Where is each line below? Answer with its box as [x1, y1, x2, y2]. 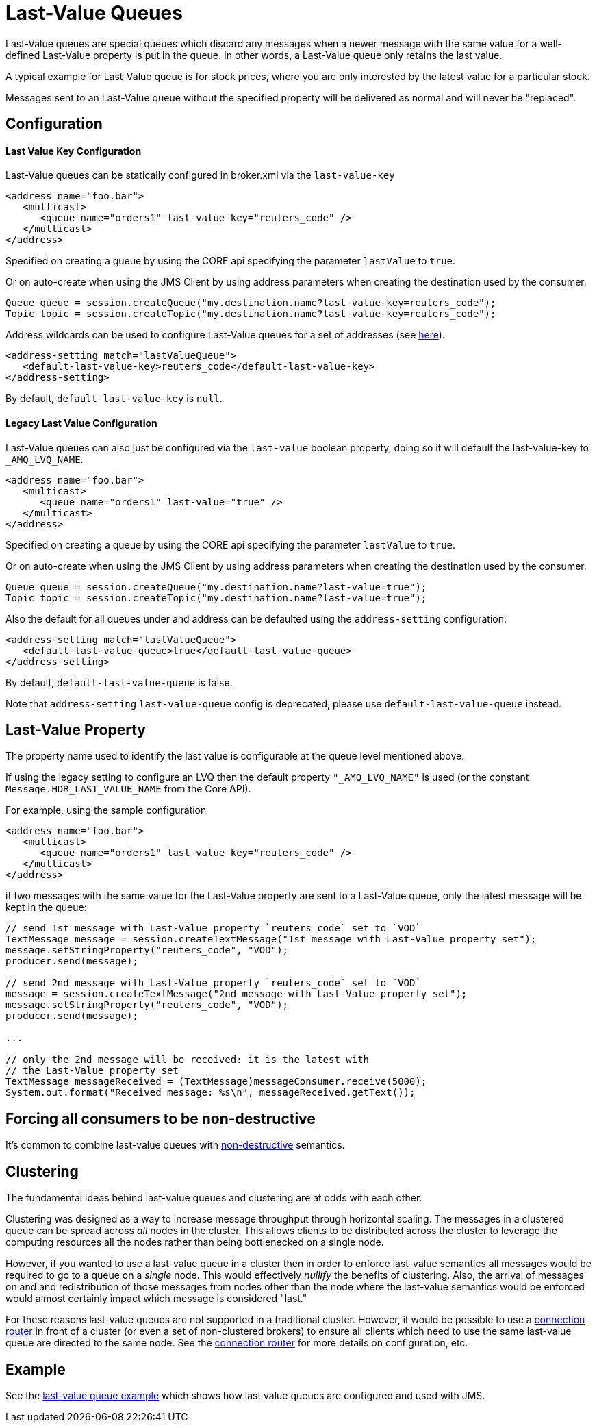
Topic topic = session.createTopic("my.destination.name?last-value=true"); [5, 592, 427, 603]
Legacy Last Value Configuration [5, 417, 157, 429]
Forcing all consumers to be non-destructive [5, 1110, 316, 1127]
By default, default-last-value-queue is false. [5, 676, 233, 688]
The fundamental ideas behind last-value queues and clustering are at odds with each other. [5, 1192, 422, 1204]
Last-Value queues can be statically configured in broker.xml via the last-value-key [5, 169, 395, 181]
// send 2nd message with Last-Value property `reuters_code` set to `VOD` [5, 977, 421, 989]
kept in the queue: [5, 901, 87, 914]
